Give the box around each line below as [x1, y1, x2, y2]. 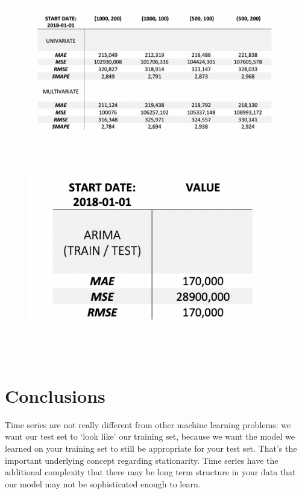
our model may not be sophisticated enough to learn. [5, 477, 201, 490]
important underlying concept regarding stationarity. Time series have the [5, 454, 278, 466]
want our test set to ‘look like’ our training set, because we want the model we [5, 430, 295, 443]
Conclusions [5, 383, 105, 408]
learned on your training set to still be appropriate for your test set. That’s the [5, 442, 297, 455]
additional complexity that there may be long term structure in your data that [5, 466, 296, 478]
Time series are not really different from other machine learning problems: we [5, 418, 291, 431]
